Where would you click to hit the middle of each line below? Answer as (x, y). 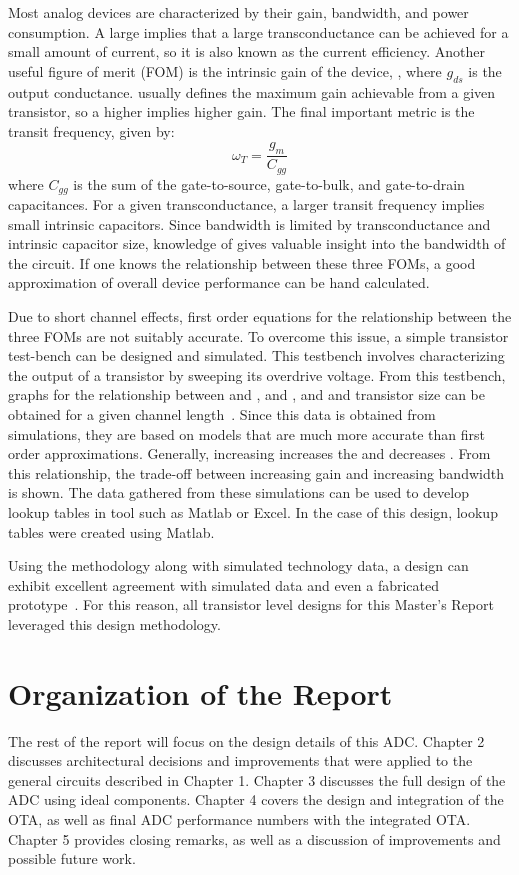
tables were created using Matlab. (111, 531)
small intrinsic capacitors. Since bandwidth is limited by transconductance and (249, 223)
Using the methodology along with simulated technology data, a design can (238, 565)
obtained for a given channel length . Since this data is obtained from (222, 414)
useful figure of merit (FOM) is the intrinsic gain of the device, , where (225, 70)
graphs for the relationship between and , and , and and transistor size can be (246, 394)
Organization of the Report (200, 692)
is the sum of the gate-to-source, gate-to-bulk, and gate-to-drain (269, 183)
